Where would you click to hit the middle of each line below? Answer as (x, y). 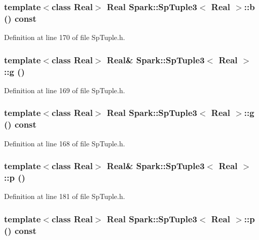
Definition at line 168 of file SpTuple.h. (65, 143)
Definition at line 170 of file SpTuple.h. (65, 37)
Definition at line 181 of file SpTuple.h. (65, 196)
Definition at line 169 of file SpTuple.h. (65, 90)
